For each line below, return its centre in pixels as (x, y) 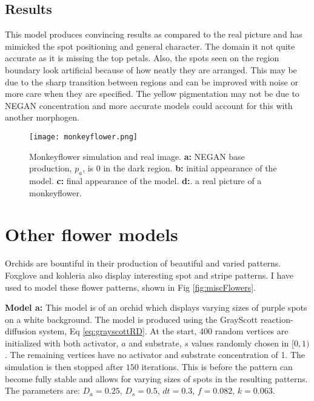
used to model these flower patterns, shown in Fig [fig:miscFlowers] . (130, 287)
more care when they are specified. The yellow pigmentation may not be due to (152, 94)
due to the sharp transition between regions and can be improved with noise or (152, 81)
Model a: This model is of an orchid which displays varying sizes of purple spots (156, 307)
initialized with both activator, (62, 343)
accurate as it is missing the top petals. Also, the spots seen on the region (142, 58)
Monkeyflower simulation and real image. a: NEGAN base (137, 156)
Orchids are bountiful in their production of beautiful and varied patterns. (143, 263)
